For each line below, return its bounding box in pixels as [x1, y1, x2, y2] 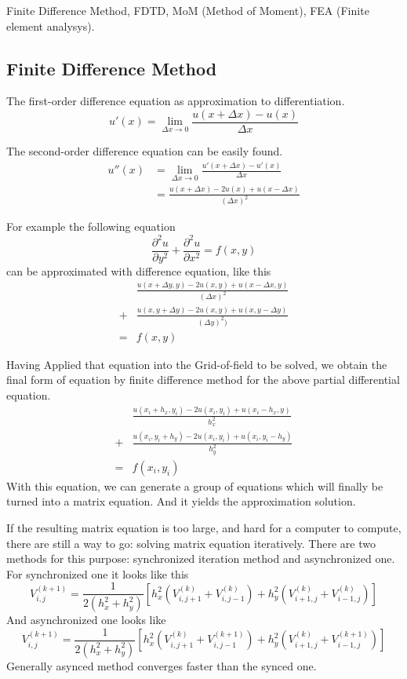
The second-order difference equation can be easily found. [6, 143, 283, 159]
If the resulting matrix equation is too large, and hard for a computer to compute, [6, 519, 402, 535]
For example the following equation [6, 218, 176, 235]
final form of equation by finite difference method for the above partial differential [6, 371, 400, 388]
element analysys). [6, 17, 95, 34]
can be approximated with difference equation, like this [6, 262, 271, 279]
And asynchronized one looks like [6, 611, 166, 628]
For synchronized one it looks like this [6, 565, 189, 582]
